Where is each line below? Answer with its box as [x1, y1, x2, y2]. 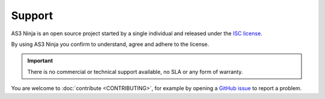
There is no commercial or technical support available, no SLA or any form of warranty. [27, 68, 243, 75]
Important [27, 57, 54, 64]
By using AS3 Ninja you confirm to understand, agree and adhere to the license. [11, 41, 209, 48]
